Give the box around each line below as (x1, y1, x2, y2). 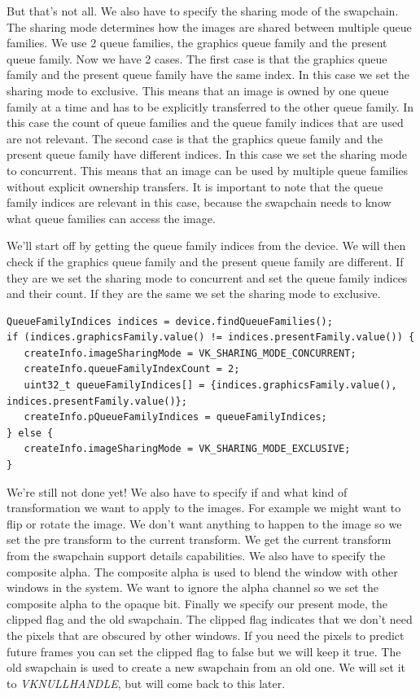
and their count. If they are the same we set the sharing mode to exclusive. (7, 285, 381, 302)
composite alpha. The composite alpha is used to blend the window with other (7, 563, 398, 580)
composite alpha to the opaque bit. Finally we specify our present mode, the (7, 594, 387, 612)
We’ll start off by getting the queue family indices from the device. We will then (7, 237, 406, 254)
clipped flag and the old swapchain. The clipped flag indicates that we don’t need (7, 611, 413, 628)
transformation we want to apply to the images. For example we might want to (7, 499, 401, 516)
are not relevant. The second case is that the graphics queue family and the (7, 129, 383, 147)
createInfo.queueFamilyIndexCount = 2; (24, 363, 240, 375)
